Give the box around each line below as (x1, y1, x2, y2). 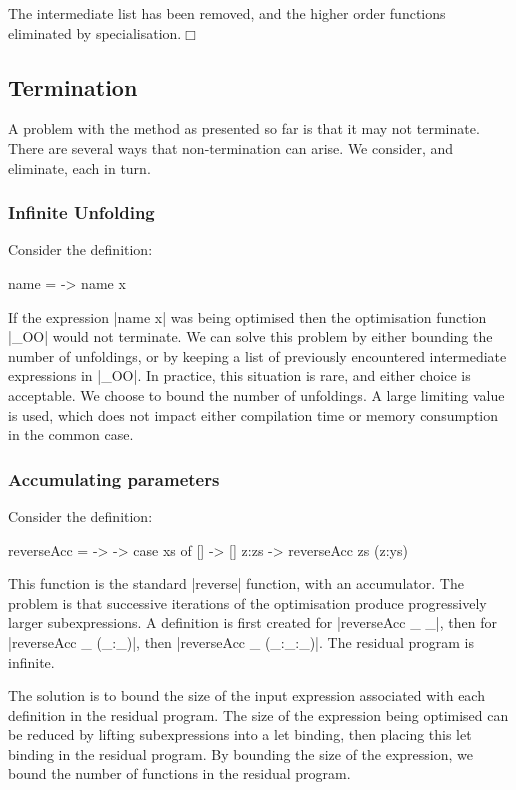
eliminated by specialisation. (8, 22, 182, 43)
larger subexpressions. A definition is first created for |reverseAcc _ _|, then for (8, 612, 497, 633)
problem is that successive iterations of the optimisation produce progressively (8, 592, 487, 613)
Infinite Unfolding (8, 200, 155, 225)
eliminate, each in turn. (8, 157, 151, 178)
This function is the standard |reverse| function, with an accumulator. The (8, 573, 464, 594)
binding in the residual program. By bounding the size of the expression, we (8, 743, 474, 764)
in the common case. (8, 424, 134, 445)
